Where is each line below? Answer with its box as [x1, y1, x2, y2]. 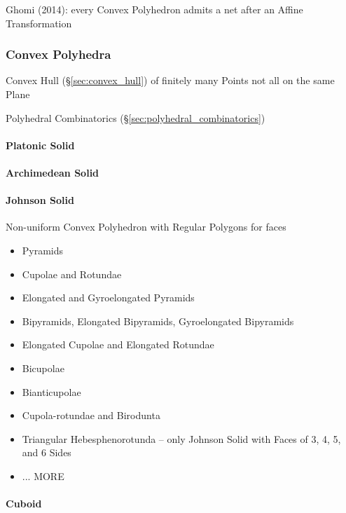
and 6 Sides [22, 445, 71, 460]
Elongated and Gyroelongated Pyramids [22, 290, 195, 305]
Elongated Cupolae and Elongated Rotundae [22, 337, 214, 352]
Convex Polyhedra [6, 46, 111, 63]
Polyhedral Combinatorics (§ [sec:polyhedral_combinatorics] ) [6, 110, 265, 125]
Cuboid [6, 496, 42, 511]
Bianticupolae [22, 384, 81, 399]
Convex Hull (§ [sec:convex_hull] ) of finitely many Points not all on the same [6, 73, 335, 88]
